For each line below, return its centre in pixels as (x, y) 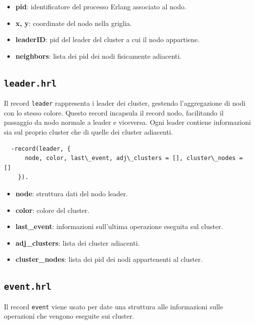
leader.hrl (30, 83)
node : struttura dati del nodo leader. (72, 193)
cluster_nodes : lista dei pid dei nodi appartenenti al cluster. (109, 259)
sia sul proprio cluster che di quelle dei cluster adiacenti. (89, 132)
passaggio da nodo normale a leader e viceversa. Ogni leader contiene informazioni (127, 122)
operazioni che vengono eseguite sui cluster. (69, 316)
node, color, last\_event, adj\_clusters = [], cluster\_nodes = (134, 158)
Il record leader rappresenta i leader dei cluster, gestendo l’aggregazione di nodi (125, 103)
